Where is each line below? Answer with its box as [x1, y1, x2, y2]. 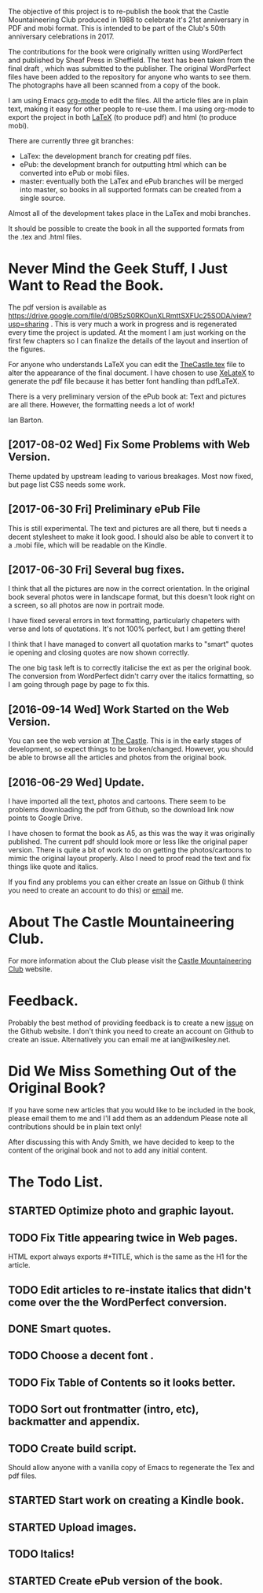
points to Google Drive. [8, 813, 83, 822]
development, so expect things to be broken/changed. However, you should [8, 745, 254, 754]
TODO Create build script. [8, 1442, 137, 1455]
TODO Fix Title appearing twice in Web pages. [8, 1231, 238, 1244]
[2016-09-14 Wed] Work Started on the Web [8, 703, 229, 716]
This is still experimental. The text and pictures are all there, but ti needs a [8, 523, 247, 533]
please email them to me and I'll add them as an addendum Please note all [8, 1113, 249, 1123]
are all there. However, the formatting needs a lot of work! [8, 399, 195, 409]
